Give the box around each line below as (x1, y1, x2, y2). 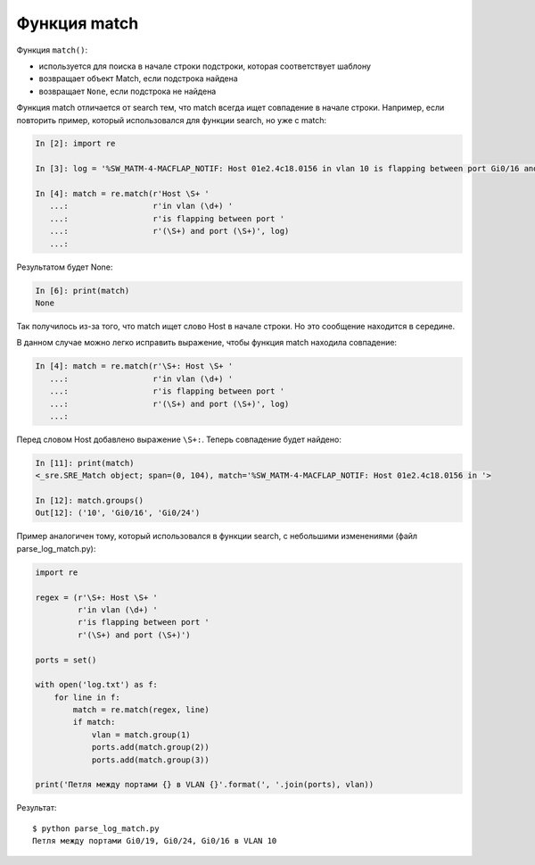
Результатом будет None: (16, 262, 113, 272)
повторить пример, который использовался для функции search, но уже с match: (16, 114, 327, 125)
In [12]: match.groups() (35, 495, 144, 506)
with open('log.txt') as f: (35, 679, 158, 690)
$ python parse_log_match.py (32, 823, 160, 834)
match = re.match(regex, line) (72, 705, 210, 715)
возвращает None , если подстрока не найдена (38, 86, 217, 96)
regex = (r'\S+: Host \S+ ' (35, 592, 158, 603)
